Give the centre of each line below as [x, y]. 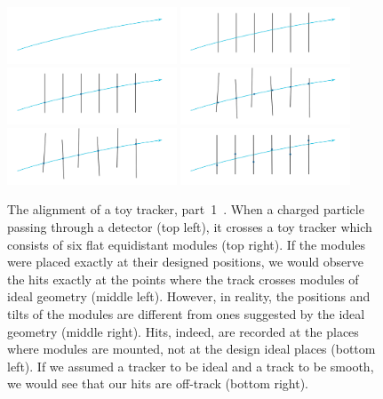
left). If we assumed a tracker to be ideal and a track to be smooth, [191, 366]
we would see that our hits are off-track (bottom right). [158, 383]
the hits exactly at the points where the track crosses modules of [183, 279]
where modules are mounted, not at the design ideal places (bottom [191, 349]
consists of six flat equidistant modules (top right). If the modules [187, 244]
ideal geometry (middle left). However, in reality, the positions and [189, 296]
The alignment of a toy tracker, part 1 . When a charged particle [186, 209]
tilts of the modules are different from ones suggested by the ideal [186, 313]
